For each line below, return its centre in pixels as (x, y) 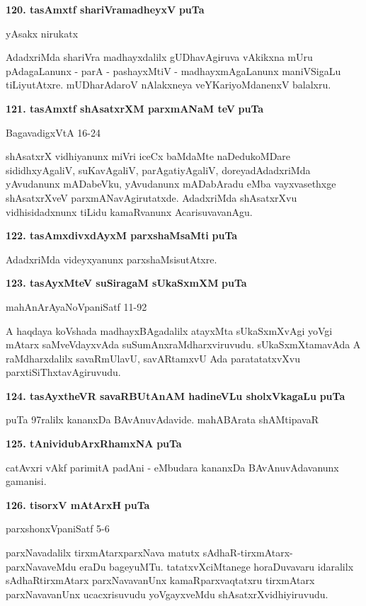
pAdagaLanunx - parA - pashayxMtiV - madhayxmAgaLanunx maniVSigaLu (173, 70)
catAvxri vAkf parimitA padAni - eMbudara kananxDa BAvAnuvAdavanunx (172, 467)
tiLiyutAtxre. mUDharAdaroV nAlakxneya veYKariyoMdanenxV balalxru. (168, 85)
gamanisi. (26, 481)
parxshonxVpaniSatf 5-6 (58, 528)
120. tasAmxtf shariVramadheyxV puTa (105, 9)
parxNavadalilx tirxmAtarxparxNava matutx (103, 553)
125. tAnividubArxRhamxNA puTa (94, 444)
